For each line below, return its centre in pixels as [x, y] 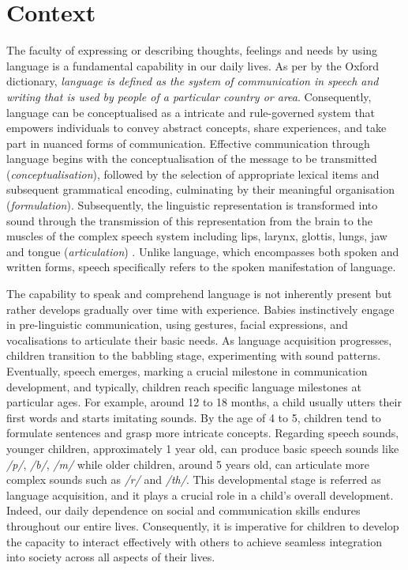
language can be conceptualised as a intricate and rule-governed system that [191, 112]
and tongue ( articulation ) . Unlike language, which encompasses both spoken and [203, 251]
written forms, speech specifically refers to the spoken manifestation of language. [201, 267]
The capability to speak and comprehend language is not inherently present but [199, 294]
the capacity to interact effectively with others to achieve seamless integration [194, 541]
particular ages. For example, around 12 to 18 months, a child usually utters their [204, 402]
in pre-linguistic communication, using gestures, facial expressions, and [177, 325]
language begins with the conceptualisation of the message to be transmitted [192, 159]
